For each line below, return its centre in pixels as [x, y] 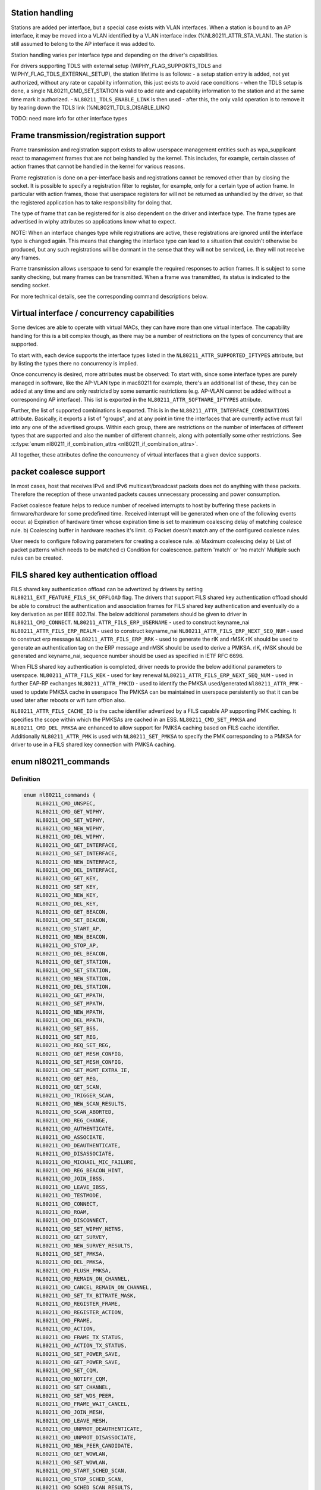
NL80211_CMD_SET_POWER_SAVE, [78, 1354]
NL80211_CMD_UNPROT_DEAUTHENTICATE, [89, 1429]
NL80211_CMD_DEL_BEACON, [72, 953]
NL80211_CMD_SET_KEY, [67, 887]
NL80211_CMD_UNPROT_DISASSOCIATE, [86, 1437]
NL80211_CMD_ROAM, [63, 1212]
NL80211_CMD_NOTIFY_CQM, [72, 1379]
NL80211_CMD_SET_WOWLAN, [72, 1462]
